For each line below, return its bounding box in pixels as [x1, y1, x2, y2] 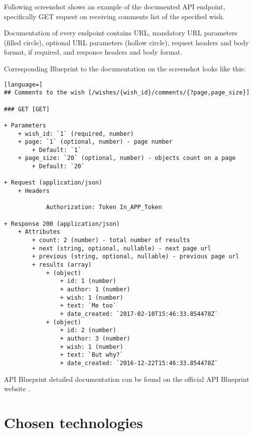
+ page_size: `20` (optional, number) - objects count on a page [18, 155, 236, 162]
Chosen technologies [4, 412, 143, 432]
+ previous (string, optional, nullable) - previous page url [32, 253, 239, 260]
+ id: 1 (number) [60, 278, 117, 285]
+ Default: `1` [32, 146, 81, 154]
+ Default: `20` [32, 163, 85, 170]
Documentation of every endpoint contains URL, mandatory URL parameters [4, 28, 238, 38]
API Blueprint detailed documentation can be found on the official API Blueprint [4, 373, 250, 384]
